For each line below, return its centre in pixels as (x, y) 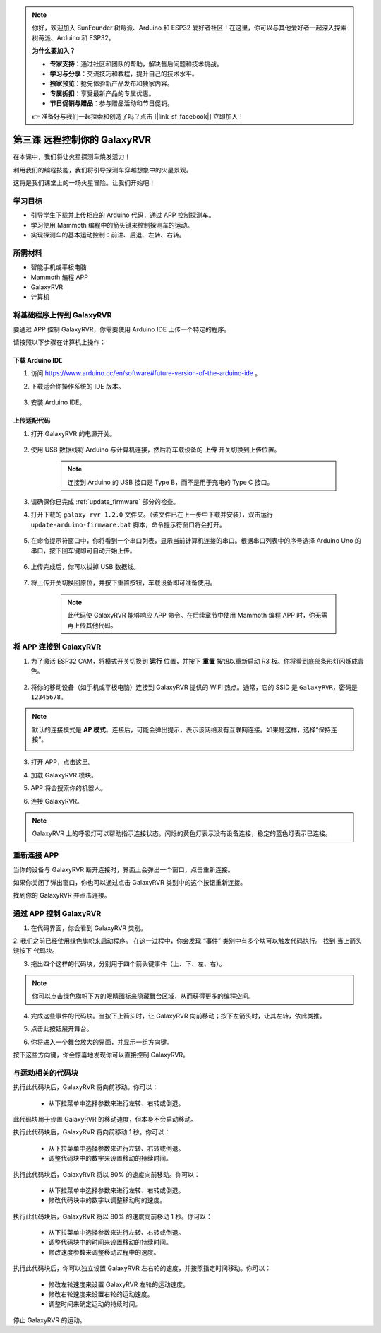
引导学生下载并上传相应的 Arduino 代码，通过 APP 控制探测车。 (123, 215)
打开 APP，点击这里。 (62, 762)
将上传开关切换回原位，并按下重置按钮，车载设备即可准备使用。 (123, 582)
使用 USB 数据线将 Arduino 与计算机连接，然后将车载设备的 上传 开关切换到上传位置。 (156, 450)
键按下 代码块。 (36, 951)
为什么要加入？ (54, 51)
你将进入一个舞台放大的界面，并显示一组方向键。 (102, 1042)
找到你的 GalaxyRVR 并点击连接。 (62, 895)
